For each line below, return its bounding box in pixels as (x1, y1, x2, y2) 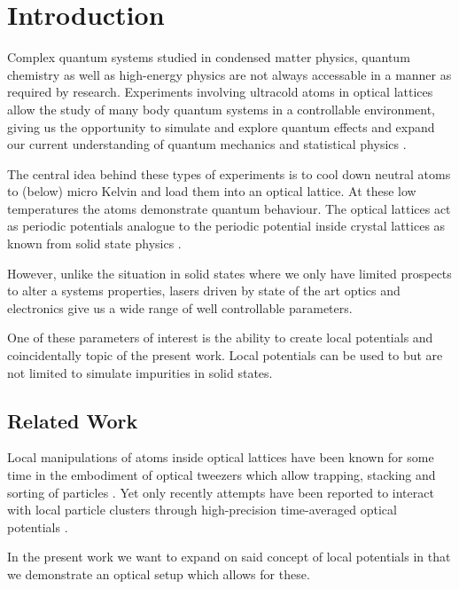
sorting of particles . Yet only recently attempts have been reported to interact (7, 483, 434, 501)
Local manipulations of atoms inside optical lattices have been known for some (7, 448, 434, 467)
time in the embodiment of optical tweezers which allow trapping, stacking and (7, 466, 436, 484)
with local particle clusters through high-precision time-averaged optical (7, 500, 397, 519)
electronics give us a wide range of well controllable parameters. (7, 298, 353, 317)
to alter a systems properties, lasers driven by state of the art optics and (7, 281, 401, 300)
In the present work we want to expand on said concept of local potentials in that (7, 547, 451, 566)
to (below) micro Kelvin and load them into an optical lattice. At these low (7, 182, 416, 200)
